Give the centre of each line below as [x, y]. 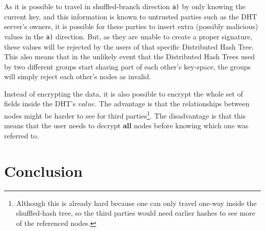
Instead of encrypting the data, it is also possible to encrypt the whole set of [124, 93]
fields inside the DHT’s [40, 103]
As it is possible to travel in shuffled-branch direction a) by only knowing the [125, 6]
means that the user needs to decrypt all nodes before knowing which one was [126, 125]
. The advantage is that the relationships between [172, 103]
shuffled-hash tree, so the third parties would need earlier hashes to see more [136, 213]
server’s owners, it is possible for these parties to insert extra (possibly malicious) [131, 26]
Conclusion [44, 170]
